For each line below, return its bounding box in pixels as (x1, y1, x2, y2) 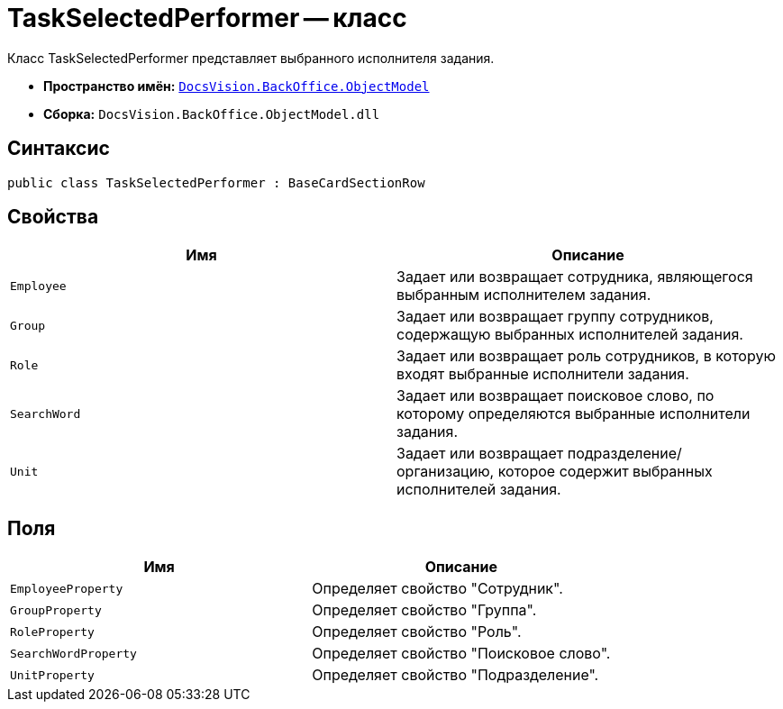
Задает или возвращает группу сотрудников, (396, 307, 714, 326)
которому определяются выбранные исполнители (396, 404, 751, 423)
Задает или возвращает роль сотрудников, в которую (396, 347, 776, 366)
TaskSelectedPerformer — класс (7, 3, 407, 33)
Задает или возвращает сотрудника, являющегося (396, 268, 753, 286)
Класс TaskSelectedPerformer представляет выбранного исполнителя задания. (7, 50, 495, 66)
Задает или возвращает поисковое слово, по (396, 386, 715, 405)
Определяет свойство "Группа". (312, 601, 537, 620)
